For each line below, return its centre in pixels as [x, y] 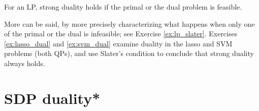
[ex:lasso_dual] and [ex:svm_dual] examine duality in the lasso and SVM [118, 43]
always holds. [25, 63]
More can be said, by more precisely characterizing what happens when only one [129, 23]
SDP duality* [52, 98]
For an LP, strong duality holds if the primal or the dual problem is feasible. [123, 7]
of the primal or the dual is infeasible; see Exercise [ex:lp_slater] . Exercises [121, 34]
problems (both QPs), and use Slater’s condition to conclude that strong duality [129, 53]
